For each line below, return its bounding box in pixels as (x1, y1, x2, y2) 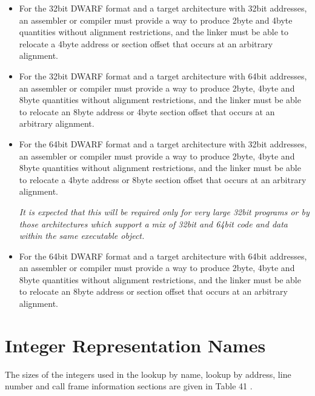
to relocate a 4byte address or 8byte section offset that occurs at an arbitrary (19, 173, 307, 186)
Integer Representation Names (5, 332, 266, 357)
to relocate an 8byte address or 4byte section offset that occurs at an (19, 105, 275, 118)
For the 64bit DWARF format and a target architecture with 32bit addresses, (19, 137, 307, 150)
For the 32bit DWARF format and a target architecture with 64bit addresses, (19, 69, 307, 82)
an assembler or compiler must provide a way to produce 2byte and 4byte (19, 13, 293, 26)
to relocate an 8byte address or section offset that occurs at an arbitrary (19, 285, 288, 298)
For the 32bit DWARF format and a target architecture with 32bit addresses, (19, 2, 307, 14)
